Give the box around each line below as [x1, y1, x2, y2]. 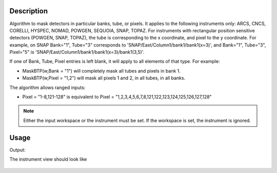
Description [9, 7, 48, 15]
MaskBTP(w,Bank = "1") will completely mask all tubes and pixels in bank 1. [22, 68, 181, 74]
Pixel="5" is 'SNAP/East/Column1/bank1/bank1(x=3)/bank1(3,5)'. [9, 49, 145, 55]
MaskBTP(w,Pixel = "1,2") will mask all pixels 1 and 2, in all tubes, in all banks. [22, 75, 186, 81]
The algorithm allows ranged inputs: [9, 84, 86, 91]
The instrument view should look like [9, 156, 87, 162]
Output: [9, 146, 26, 153]
